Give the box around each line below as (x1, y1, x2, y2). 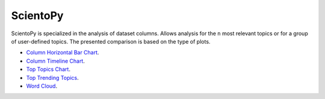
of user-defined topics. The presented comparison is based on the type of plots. (11, 38, 211, 45)
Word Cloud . (26, 82, 57, 89)
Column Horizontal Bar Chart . (26, 49, 99, 56)
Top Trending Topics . (26, 74, 79, 81)
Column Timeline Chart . (26, 57, 85, 64)
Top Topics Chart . (26, 66, 70, 73)
